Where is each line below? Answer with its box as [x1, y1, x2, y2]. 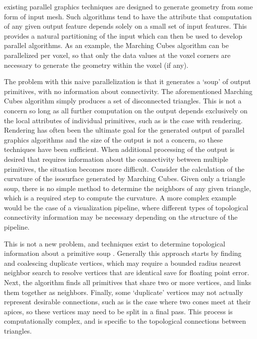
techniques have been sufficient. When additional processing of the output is [4, 144, 235, 154]
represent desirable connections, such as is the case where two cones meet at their [4, 296, 251, 307]
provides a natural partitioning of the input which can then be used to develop [4, 30, 243, 41]
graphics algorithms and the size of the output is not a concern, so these [4, 134, 223, 145]
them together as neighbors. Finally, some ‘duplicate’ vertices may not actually [4, 287, 243, 297]
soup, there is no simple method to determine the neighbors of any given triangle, [4, 183, 251, 193]
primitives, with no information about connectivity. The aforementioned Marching [4, 86, 253, 96]
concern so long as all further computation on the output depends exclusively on [4, 105, 248, 115]
